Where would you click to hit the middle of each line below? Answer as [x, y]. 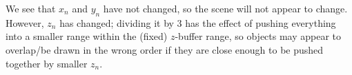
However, [25, 22]
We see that [31, 8]
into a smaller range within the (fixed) [87, 36]
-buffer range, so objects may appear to [258, 36]
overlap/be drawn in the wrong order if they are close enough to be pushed [165, 49]
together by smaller [47, 63]
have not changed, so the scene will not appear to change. [225, 8]
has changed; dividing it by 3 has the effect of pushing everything [198, 22]
